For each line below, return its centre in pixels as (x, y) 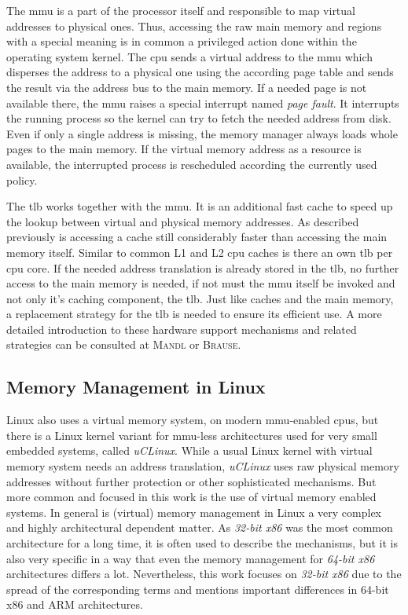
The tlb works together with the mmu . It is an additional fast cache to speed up (200, 206)
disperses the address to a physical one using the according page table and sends (200, 72)
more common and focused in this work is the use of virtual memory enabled (191, 497)
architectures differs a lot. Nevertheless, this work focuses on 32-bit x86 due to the (204, 574)
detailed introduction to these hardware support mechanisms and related (182, 329)
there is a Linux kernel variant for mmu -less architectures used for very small (192, 435)
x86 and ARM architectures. (75, 604)
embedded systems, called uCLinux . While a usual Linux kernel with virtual (189, 450)
